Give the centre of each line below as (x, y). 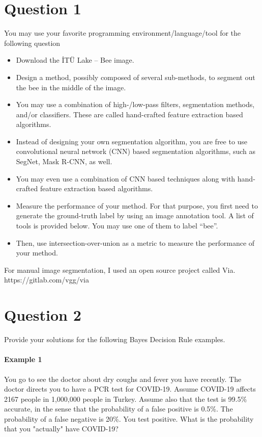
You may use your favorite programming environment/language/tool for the (123, 33)
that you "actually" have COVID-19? (61, 429)
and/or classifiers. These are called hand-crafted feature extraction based (129, 114)
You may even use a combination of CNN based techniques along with (126, 178)
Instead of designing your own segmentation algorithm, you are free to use (132, 141)
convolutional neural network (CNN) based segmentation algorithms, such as (136, 151)
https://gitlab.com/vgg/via (47, 280)
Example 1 (23, 359)
